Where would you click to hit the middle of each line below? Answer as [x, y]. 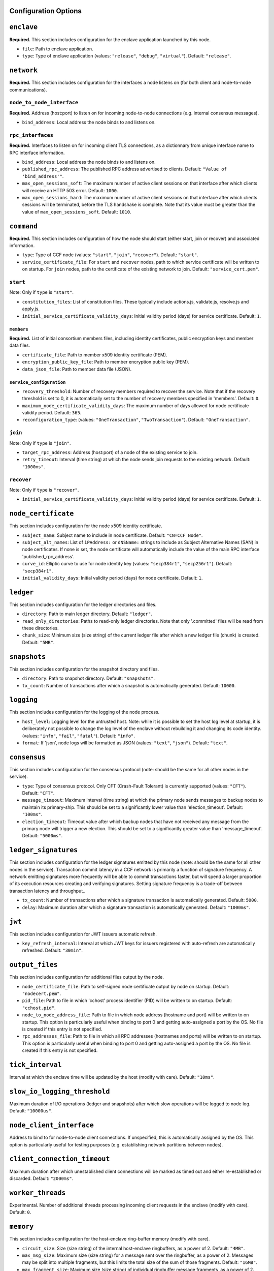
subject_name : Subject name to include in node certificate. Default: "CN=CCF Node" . [112, 535]
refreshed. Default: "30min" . [53, 950]
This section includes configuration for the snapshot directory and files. [84, 669]
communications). [28, 89]
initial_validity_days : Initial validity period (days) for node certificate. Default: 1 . [112, 578]
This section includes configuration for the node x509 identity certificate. [86, 526]
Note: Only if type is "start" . [41, 292]
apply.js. [31, 309]
